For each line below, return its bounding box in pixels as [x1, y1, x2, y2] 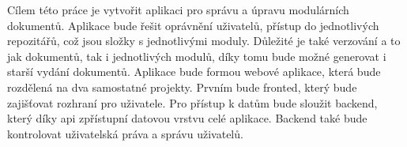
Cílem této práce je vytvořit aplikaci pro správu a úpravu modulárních [7, 2, 349, 17]
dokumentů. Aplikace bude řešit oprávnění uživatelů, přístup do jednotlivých [7, 17, 379, 33]
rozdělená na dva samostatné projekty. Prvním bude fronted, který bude [7, 78, 357, 95]
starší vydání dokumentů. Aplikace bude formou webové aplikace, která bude [7, 63, 381, 80]
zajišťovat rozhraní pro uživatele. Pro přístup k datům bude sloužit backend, [7, 94, 378, 111]
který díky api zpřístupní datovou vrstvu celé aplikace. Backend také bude [7, 110, 367, 126]
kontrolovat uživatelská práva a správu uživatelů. [7, 125, 243, 141]
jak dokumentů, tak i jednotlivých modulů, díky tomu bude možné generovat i [7, 47, 386, 64]
